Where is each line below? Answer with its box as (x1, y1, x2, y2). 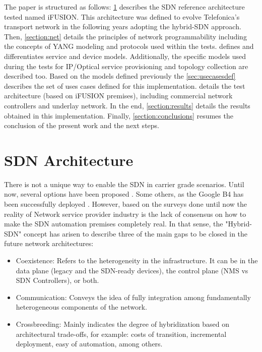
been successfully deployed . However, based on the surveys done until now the (4, 199, 247, 209)
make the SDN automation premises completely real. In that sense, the (4, 218, 223, 229)
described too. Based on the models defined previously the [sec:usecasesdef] (4, 71, 236, 81)
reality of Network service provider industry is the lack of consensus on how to (4, 208, 246, 219)
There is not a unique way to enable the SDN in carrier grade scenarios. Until (4, 179, 244, 189)
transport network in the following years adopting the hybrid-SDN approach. (4, 21, 241, 32)
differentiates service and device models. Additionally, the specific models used (4, 50, 246, 61)
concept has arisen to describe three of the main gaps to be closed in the (23, 228, 248, 239)
